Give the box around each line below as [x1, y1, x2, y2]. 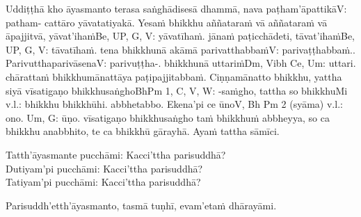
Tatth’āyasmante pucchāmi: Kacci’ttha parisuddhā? [6, 147, 226, 161]
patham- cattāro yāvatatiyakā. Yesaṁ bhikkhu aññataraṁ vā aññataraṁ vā [6, 15, 328, 29]
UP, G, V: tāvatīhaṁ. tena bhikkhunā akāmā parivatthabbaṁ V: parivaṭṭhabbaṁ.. [6, 42, 355, 56]
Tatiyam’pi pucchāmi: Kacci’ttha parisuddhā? [6, 175, 201, 189]
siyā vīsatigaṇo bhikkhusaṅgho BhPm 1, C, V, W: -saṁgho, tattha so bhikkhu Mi [6, 83, 348, 97]
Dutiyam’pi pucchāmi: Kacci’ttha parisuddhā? [6, 161, 203, 175]
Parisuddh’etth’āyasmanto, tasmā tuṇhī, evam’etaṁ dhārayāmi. [6, 198, 277, 212]
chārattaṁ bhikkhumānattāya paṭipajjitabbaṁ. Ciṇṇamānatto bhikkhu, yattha [6, 69, 342, 83]
